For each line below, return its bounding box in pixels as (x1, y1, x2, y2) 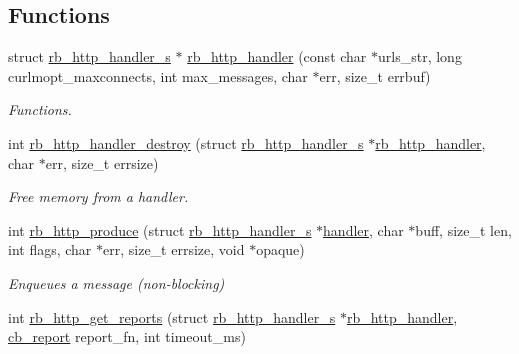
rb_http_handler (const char (187, 46, 367, 67)
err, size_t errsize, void (103, 239, 245, 260)
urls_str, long (378, 46, 462, 67)
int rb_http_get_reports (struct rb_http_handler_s (8, 306, 336, 327)
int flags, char (8, 239, 92, 260)
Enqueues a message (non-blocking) (8, 272, 225, 293)
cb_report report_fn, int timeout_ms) (8, 326, 246, 347)
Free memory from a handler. (8, 186, 189, 207)
